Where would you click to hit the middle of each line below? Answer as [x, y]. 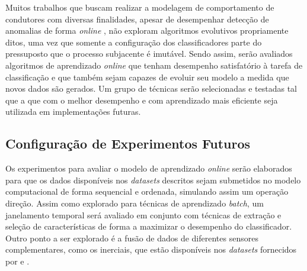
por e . [17, 261]
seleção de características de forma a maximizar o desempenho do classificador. [149, 226]
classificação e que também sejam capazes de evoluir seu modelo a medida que [147, 77]
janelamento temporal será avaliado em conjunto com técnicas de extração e [143, 214]
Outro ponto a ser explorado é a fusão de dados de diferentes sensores [132, 238]
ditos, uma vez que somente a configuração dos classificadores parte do [134, 42]
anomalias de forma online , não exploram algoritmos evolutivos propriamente [147, 30]
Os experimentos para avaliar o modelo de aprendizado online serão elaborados [149, 168]
